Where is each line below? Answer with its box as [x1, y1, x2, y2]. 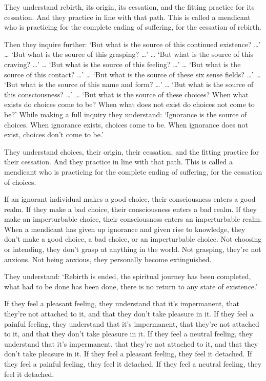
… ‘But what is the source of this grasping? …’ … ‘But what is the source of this [4, 49, 254, 59]
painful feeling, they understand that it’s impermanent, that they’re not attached [4, 318, 259, 329]
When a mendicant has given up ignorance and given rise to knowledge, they [4, 223, 245, 234]
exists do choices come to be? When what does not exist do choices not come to [4, 99, 255, 110]
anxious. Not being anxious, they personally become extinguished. [4, 253, 212, 264]
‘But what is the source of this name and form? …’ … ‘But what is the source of [4, 79, 254, 90]
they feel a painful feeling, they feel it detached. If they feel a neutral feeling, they [4, 358, 262, 369]
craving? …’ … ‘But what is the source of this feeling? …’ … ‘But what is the [4, 58, 241, 69]
